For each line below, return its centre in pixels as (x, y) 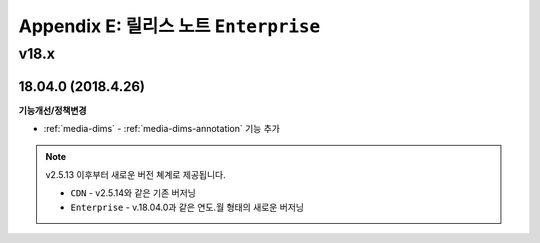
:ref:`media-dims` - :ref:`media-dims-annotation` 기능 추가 (161, 129)
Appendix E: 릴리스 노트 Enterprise (169, 26)
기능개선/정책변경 (52, 110)
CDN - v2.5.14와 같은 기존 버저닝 (133, 193)
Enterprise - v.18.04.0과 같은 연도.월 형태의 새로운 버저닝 (187, 207)
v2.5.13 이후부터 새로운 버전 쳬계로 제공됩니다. (136, 174)
